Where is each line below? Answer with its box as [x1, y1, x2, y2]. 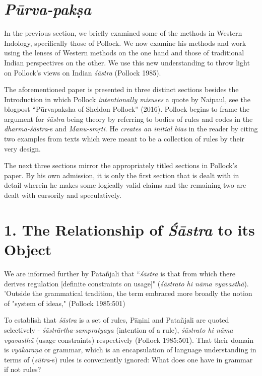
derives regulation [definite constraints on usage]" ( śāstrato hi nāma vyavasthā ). [4, 278, 249, 288]
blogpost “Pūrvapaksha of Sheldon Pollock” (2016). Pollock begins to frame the [4, 104, 250, 114]
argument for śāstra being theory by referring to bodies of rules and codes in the [4, 113, 253, 124]
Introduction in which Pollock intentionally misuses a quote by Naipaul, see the [4, 94, 250, 104]
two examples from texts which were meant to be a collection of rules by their [4, 133, 245, 144]
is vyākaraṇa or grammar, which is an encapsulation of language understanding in [4, 344, 256, 355]
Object [4, 239, 52, 259]
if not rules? [4, 364, 41, 374]
